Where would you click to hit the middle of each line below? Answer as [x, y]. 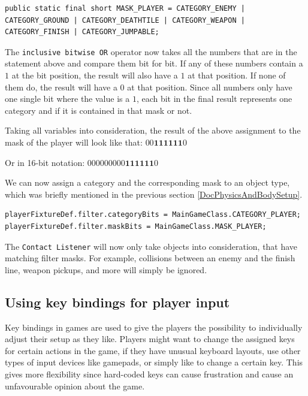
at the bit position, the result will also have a [95, 75]
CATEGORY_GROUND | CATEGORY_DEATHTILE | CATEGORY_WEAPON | [125, 20]
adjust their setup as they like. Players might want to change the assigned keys [150, 339]
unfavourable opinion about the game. [75, 386]
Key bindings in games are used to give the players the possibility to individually [154, 327]
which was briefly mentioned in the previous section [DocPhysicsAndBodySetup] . [154, 194]
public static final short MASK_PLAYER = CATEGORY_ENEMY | [125, 8]
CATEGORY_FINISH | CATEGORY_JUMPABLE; [82, 32]
